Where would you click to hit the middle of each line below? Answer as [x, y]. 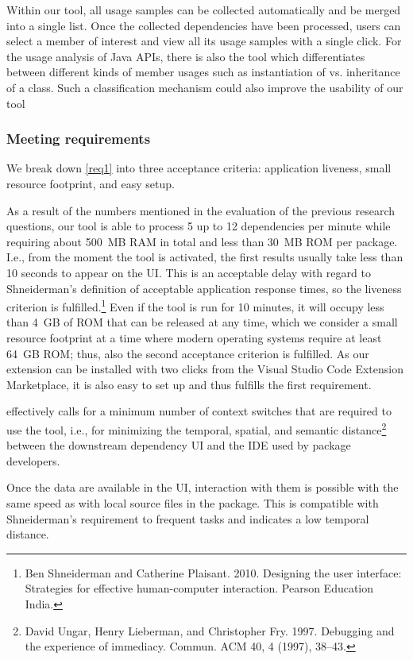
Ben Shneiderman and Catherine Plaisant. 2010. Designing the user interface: [213, 572]
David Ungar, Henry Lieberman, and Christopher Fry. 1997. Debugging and [210, 630]
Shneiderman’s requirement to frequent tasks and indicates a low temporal [188, 518]
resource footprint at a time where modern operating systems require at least [194, 337]
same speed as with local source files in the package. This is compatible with [193, 502]
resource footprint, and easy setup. [91, 183]
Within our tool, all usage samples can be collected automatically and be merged [204, 10]
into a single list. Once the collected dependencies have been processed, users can [204, 25]
